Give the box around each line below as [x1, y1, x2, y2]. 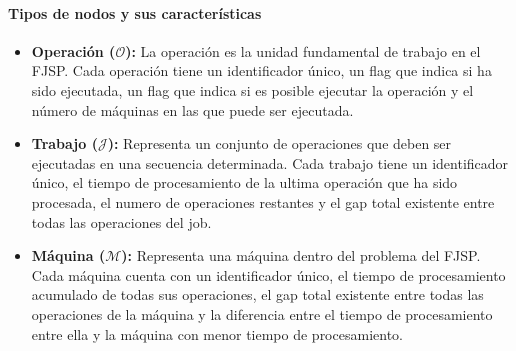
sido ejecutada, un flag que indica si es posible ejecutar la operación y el [31, 79, 474, 100]
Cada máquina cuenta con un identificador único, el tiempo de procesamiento [31, 264, 506, 285]
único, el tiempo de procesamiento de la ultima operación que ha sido [31, 172, 458, 193]
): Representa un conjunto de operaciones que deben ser [107, 133, 452, 154]
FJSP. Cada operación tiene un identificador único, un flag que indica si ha [31, 60, 492, 81]
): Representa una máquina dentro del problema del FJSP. [121, 245, 481, 266]
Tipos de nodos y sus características [8, 2, 262, 23]
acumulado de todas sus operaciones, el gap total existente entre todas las [31, 284, 484, 305]
